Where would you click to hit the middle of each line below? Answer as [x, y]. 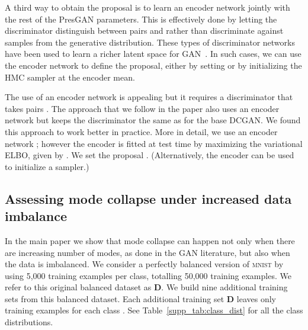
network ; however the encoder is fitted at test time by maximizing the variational [154, 143]
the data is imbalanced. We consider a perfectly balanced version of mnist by [144, 264]
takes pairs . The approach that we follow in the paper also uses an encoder [142, 108]
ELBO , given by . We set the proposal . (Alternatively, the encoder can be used [150, 155]
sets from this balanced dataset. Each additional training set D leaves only [140, 298]
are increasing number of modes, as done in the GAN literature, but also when [147, 252]
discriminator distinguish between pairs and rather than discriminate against [144, 31]
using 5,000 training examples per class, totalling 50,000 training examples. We [148, 275]
